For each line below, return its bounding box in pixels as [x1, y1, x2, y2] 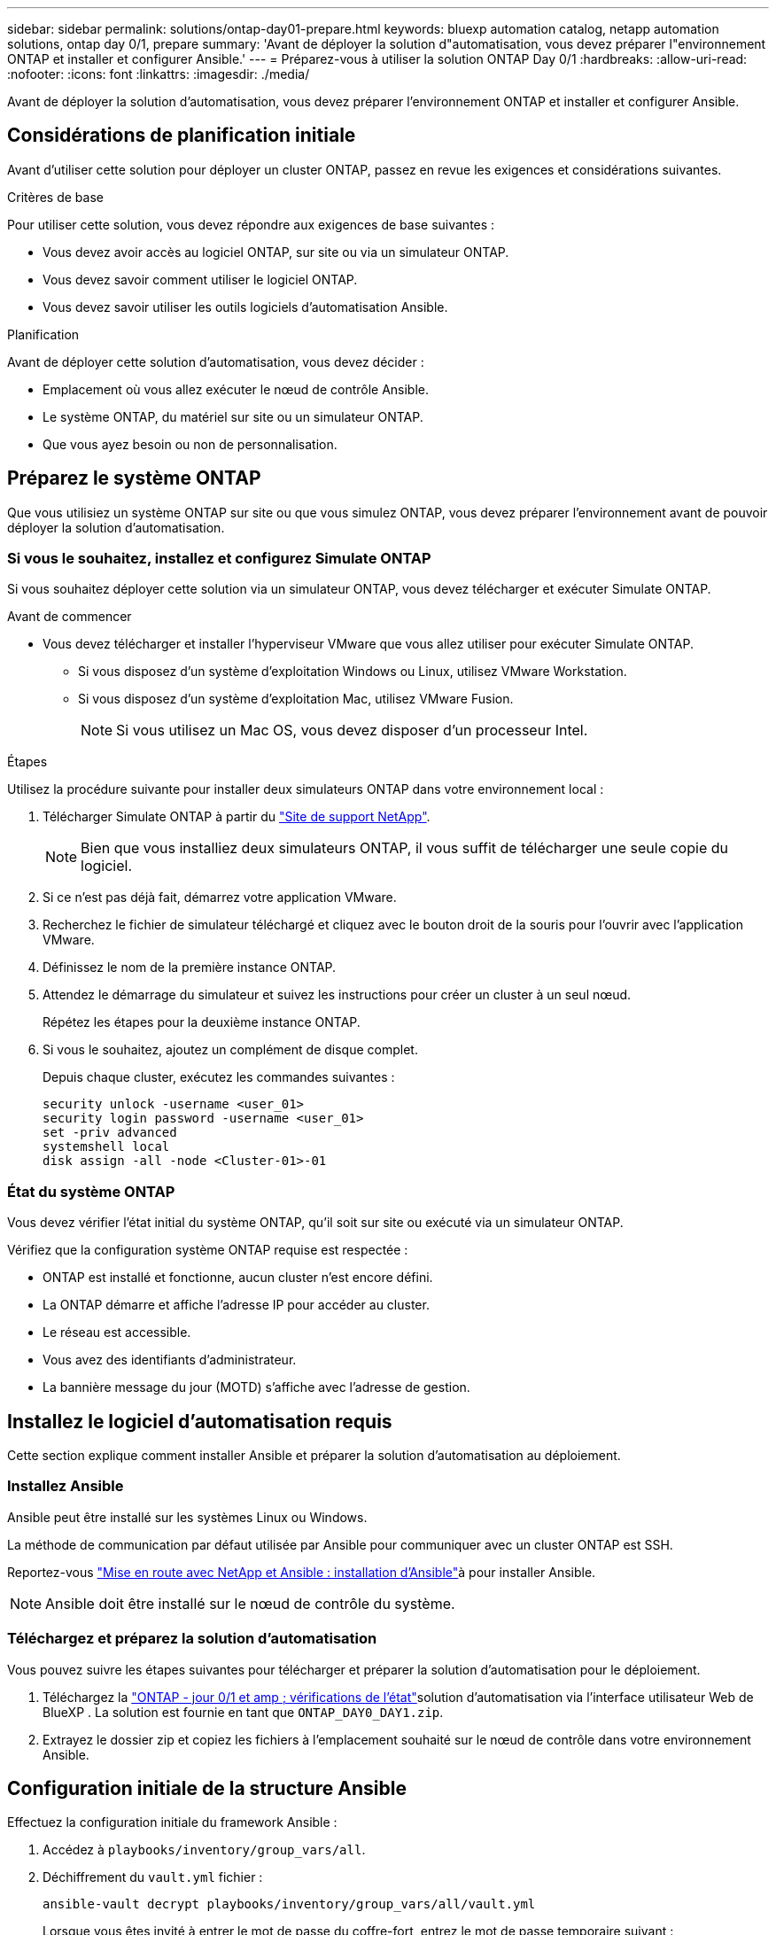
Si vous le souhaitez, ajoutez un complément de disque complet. [43, 1042, 418, 1058]
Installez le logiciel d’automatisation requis [7, 1410, 392, 1433]
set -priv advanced [43, 1125, 177, 1140]
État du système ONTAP [7, 1182, 175, 1201]
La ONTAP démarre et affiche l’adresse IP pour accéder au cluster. [43, 1297, 430, 1313]
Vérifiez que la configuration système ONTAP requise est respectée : [7, 1242, 408, 1258]
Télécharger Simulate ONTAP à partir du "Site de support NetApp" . [43, 809, 431, 825]
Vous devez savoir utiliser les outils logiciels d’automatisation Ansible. [43, 299, 448, 315]
